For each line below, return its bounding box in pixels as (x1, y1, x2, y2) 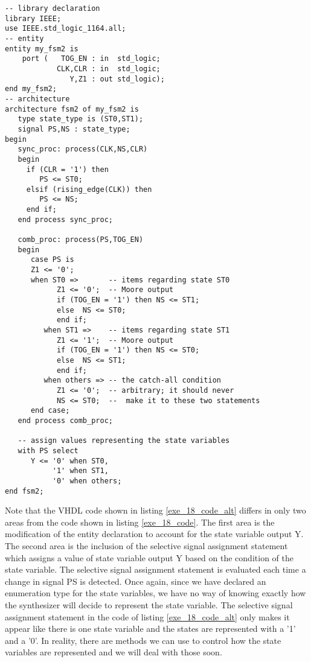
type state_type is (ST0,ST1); (18, 115, 144, 124)
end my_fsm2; (5, 84, 57, 94)
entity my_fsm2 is (5, 44, 79, 53)
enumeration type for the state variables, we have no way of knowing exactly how (5, 587, 306, 599)
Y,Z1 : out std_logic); (69, 74, 165, 83)
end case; (30, 406, 70, 415)
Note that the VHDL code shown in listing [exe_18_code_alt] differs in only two (5, 504, 306, 517)
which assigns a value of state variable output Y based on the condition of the (5, 551, 293, 564)
